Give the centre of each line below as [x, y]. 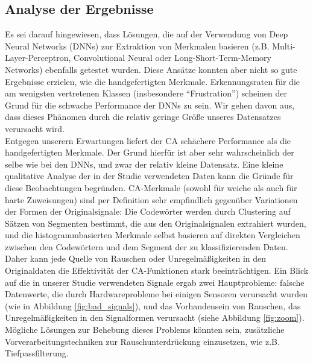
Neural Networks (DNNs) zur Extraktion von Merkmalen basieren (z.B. [137, 46]
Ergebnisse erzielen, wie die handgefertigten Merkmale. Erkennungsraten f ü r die [152, 81]
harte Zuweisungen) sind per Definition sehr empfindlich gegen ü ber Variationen [151, 199]
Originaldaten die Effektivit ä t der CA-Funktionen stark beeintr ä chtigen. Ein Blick [157, 270]
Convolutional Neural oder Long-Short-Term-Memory [172, 58]
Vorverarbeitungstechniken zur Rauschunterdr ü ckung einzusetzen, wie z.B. [142, 341]
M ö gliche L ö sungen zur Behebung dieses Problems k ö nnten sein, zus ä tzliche [145, 330]
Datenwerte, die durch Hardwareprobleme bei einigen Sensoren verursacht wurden [156, 294]
